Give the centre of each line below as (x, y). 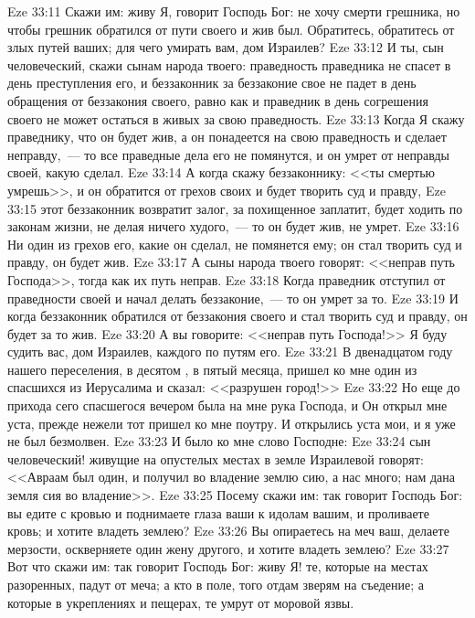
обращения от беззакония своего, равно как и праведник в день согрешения (218, 100)
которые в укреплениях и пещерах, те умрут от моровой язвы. (181, 602)
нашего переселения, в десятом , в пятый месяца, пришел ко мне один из (212, 369)
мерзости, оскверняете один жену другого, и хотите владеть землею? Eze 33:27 (228, 548)
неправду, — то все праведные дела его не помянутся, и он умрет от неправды (229, 154)
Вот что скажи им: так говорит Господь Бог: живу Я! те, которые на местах (218, 566)
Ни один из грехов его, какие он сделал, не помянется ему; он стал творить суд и (235, 244)
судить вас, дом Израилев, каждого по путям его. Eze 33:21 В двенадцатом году (230, 352)
